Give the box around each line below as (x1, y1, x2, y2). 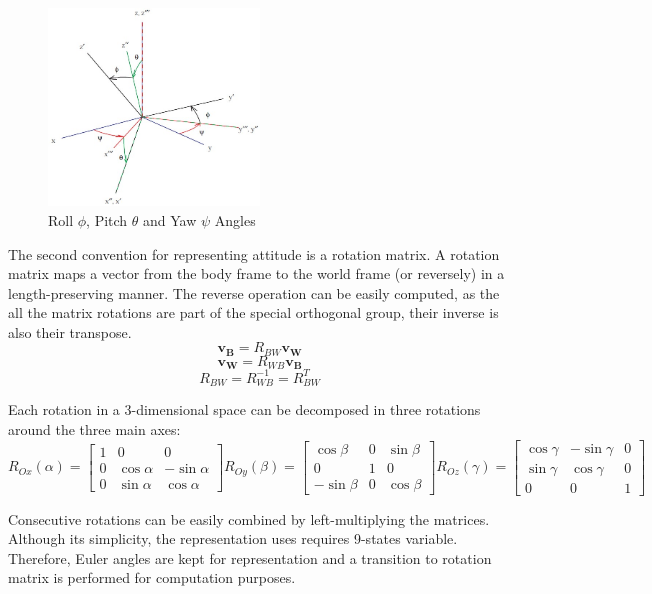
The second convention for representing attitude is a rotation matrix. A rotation (8, 243, 500, 264)
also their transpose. (8, 321, 132, 342)
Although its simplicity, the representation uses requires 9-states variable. (8, 528, 458, 549)
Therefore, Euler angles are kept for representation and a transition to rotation (8, 547, 492, 568)
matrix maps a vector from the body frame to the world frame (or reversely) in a (8, 263, 505, 284)
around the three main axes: (8, 418, 181, 439)
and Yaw (143, 209, 197, 230)
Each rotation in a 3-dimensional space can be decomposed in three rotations (8, 399, 481, 420)
